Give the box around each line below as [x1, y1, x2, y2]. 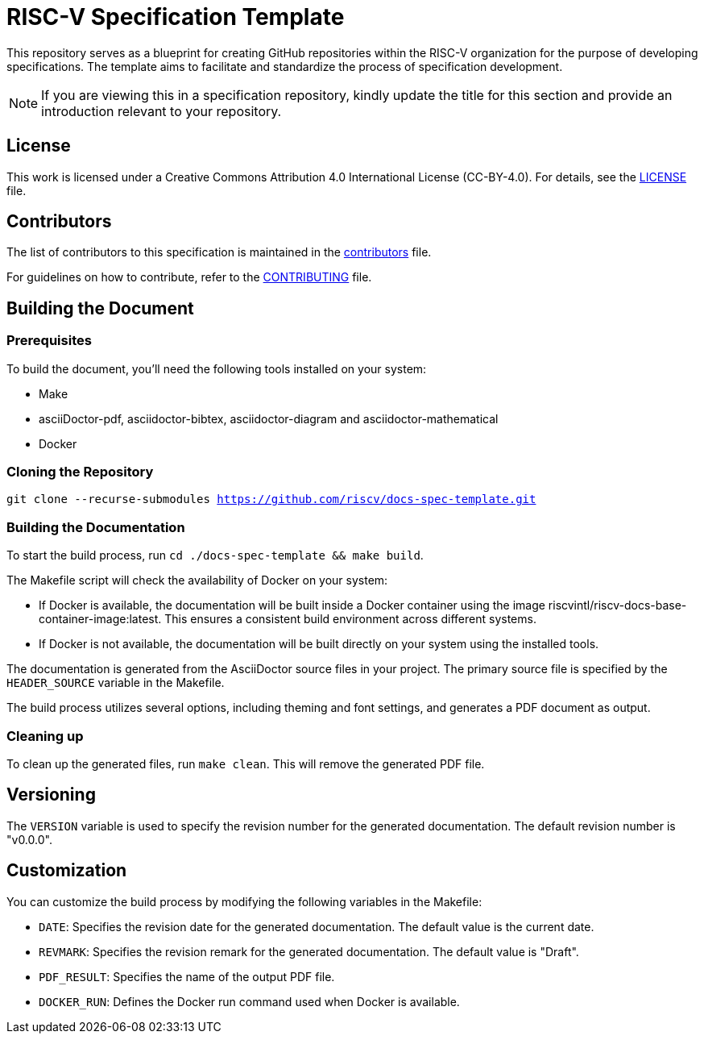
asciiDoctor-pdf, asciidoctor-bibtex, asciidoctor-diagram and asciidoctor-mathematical [39, 411, 499, 426]
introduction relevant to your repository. [41, 102, 282, 119]
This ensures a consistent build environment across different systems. [164, 612, 536, 626]
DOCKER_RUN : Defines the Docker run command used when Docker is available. [39, 994, 460, 1009]
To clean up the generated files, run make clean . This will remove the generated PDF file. [6, 756, 485, 771]
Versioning [6, 784, 96, 805]
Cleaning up [6, 727, 84, 744]
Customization [6, 860, 127, 881]
